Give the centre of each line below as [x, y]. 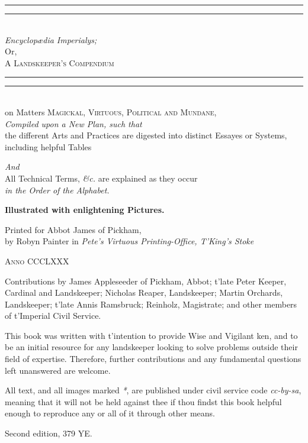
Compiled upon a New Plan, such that [73, 123]
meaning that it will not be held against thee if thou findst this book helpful [143, 401]
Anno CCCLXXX [37, 261]
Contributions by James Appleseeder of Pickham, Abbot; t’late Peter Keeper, [146, 281]
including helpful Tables [48, 146]
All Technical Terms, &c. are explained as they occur [101, 178]
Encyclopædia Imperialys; [51, 39]
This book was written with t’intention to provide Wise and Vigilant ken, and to [151, 335]
